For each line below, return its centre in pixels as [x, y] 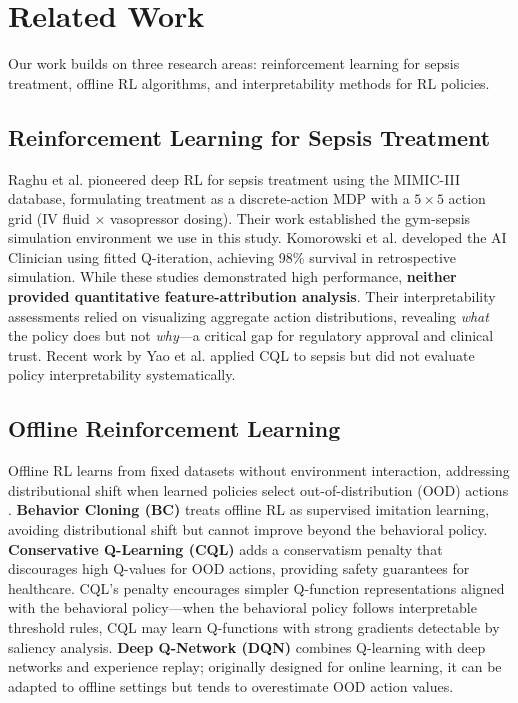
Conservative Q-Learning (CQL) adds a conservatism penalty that [225, 548]
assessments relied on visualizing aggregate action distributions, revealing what [248, 315]
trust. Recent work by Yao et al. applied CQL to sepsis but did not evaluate [241, 354]
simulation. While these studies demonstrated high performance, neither [232, 276]
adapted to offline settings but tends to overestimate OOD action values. [231, 685]
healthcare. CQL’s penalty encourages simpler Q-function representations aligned [256, 587]
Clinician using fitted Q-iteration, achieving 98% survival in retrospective [232, 256]
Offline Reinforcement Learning [174, 428]
